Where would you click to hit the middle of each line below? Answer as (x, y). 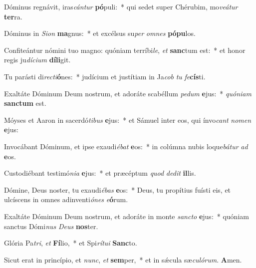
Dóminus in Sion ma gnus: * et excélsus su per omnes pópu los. (100, 33)
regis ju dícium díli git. (37, 60)
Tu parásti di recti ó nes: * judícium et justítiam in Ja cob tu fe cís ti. (105, 76)
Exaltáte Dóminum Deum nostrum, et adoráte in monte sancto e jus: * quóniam (127, 216)
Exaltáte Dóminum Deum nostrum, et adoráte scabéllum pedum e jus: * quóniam (128, 93)
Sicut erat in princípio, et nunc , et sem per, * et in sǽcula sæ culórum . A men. (123, 259)
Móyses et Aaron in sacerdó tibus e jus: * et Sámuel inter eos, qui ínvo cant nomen (128, 120)
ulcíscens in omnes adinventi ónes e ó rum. (66, 199)
